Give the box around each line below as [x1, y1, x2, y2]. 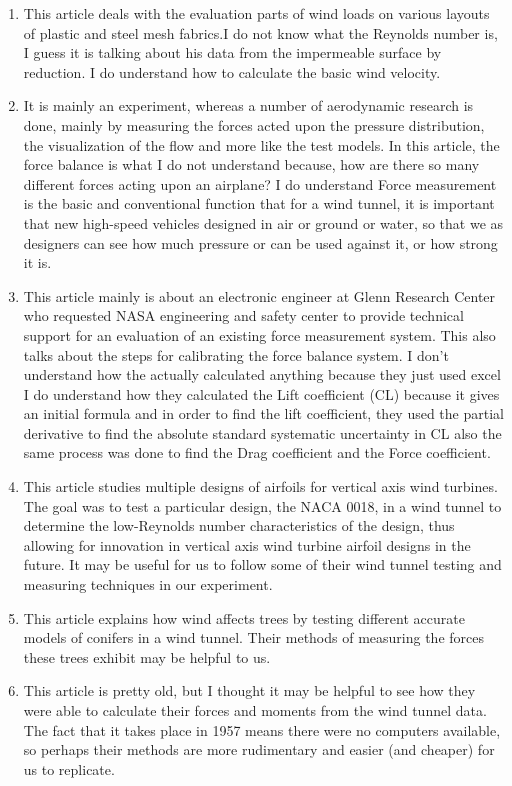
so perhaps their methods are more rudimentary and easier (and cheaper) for [23, 739, 495, 760]
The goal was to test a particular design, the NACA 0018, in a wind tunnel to [23, 495, 502, 516]
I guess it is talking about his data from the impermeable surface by [23, 42, 442, 63]
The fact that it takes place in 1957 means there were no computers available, [23, 719, 501, 740]
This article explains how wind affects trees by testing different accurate [23, 607, 465, 628]
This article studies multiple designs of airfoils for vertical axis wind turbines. [23, 476, 498, 497]
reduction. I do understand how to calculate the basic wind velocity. [23, 61, 441, 82]
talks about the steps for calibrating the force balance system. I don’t [23, 344, 449, 365]
